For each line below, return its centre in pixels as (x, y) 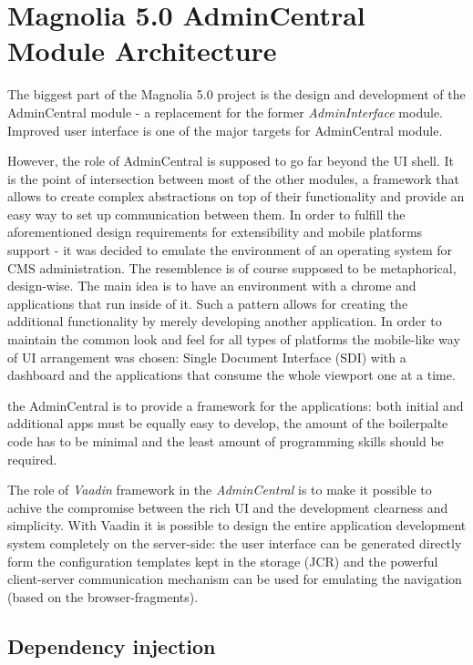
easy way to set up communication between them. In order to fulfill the (206, 214)
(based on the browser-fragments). (103, 596)
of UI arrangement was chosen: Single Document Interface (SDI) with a (207, 357)
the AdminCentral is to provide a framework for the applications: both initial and (236, 405)
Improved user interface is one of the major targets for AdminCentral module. (225, 130)
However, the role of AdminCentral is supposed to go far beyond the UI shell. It (231, 161)
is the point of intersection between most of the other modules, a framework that (233, 178)
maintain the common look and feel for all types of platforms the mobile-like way (234, 339)
